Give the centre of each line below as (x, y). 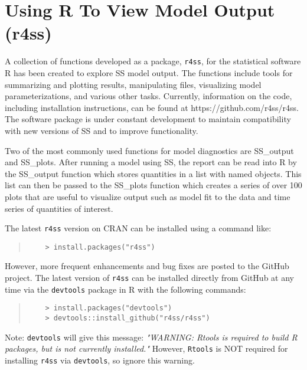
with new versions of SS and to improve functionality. (102, 130)
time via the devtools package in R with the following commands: (125, 289)
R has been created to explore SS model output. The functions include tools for (149, 72)
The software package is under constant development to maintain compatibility (148, 119)
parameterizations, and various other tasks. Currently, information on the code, (148, 96)
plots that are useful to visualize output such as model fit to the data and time (148, 196)
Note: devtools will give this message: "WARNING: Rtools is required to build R (151, 337)
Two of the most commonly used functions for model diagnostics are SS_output (149, 150)
